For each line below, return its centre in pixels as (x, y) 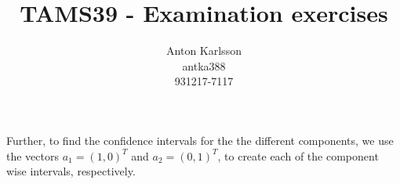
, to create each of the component (298, 155)
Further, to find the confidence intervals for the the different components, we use (200, 140)
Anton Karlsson (204, 51)
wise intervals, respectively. (71, 171)
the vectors (33, 155)
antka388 (204, 65)
